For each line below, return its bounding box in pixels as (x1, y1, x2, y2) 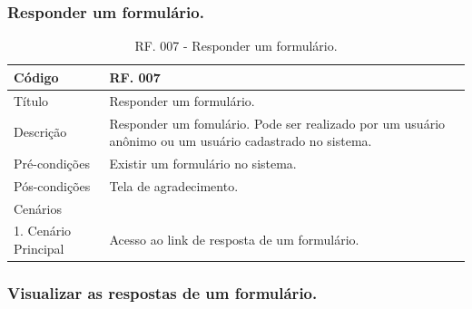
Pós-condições (14, 176, 91, 195)
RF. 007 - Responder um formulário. (134, 36, 338, 55)
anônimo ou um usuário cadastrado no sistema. (109, 131, 372, 150)
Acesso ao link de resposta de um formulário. (109, 230, 359, 249)
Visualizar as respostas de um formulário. (7, 282, 318, 304)
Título (14, 91, 49, 110)
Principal (14, 239, 64, 258)
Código (14, 67, 59, 86)
